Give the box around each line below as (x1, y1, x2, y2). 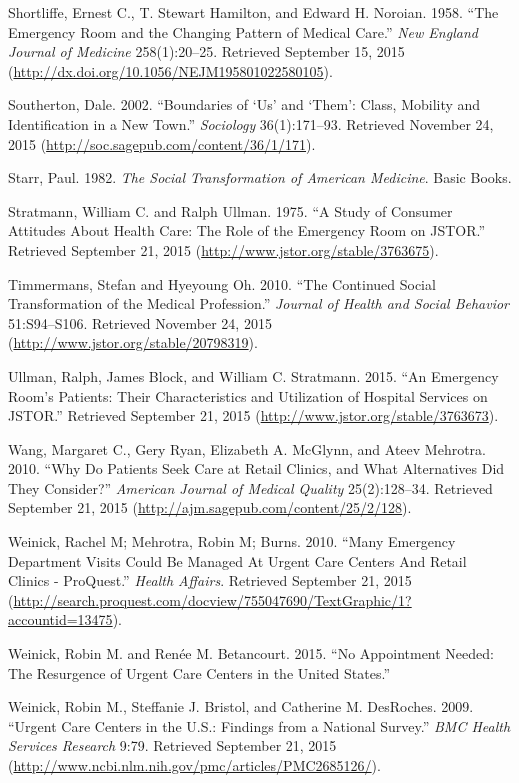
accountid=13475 (8, 609, 113, 630)
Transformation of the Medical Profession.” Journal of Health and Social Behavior (8, 293, 510, 314)
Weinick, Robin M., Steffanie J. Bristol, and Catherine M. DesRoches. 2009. (8, 696, 474, 717)
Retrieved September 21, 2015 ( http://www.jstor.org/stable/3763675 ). (8, 239, 439, 260)
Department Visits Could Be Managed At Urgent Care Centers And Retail (8, 550, 467, 571)
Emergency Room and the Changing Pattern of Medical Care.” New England (8, 21, 478, 42)
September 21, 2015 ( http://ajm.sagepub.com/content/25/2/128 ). (8, 497, 412, 518)
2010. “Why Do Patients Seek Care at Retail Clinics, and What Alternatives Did (8, 458, 505, 479)
